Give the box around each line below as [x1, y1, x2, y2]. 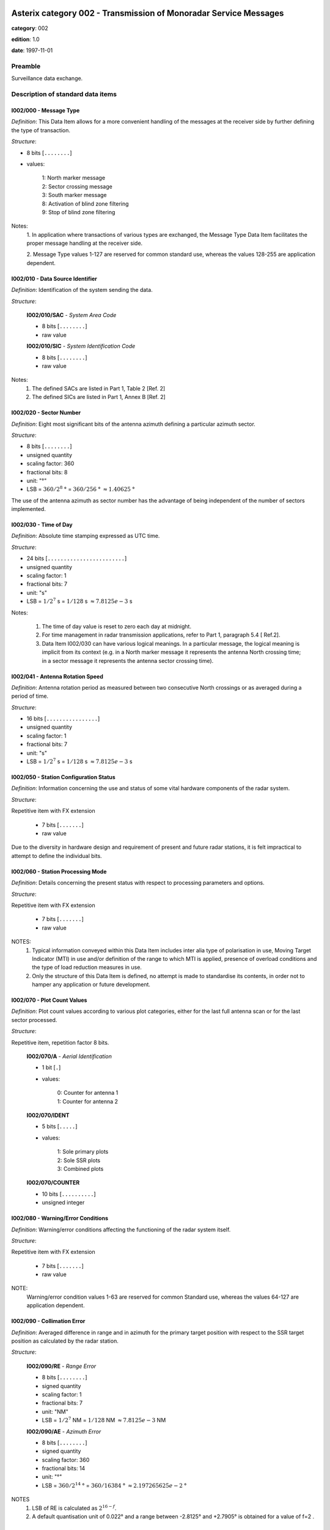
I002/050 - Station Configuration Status [11, 774, 116, 781]
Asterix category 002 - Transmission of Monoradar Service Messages [11, 8, 284, 18]
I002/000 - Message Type [11, 107, 80, 114]
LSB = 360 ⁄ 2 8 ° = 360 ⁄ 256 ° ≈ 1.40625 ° [26, 485, 135, 493]
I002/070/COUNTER [26, 1179, 80, 1187]
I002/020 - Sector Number [11, 409, 81, 416]
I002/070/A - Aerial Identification [26, 1053, 112, 1060]
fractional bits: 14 [42, 1465, 86, 1472]
